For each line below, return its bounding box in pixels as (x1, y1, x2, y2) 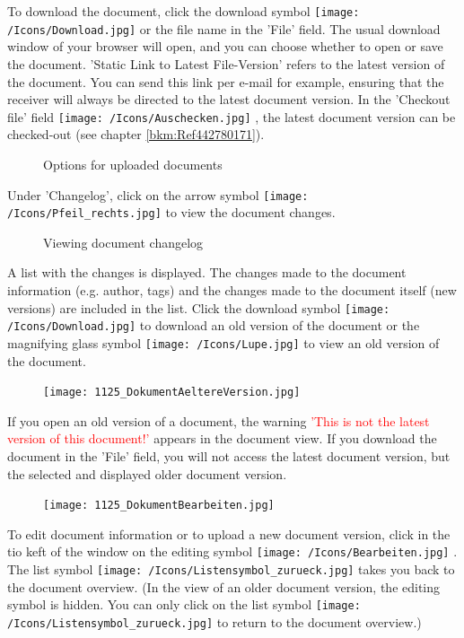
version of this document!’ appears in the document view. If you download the (7, 429, 437, 448)
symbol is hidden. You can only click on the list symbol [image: (7, 595, 361, 614)
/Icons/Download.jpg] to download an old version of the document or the (7, 316, 420, 335)
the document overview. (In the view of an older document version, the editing (7, 577, 441, 596)
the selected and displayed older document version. (7, 464, 287, 483)
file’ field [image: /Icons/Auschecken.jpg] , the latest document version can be (7, 107, 456, 126)
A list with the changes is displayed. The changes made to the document (7, 263, 407, 282)
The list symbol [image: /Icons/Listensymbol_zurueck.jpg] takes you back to (7, 560, 455, 579)
